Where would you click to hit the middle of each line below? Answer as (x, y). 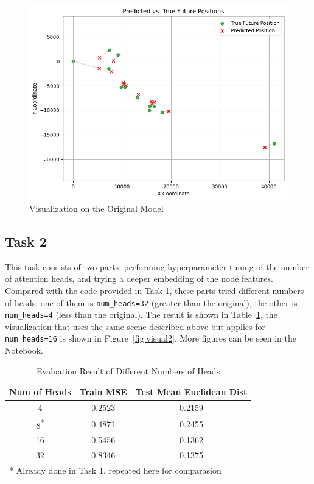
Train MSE (103, 392)
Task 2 (26, 241)
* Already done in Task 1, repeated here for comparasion (115, 470)
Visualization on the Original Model (96, 208)
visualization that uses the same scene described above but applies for (135, 326)
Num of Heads (40, 392)
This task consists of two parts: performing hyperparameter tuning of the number (157, 266)
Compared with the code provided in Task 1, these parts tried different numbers (155, 290)
